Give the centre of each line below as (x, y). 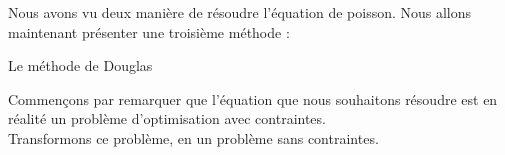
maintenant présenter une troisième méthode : (149, 31)
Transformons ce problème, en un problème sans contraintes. (193, 137)
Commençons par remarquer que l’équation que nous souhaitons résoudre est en (253, 98)
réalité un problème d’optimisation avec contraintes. (167, 118)
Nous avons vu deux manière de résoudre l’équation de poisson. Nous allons (240, 12)
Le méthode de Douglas (80, 65)
